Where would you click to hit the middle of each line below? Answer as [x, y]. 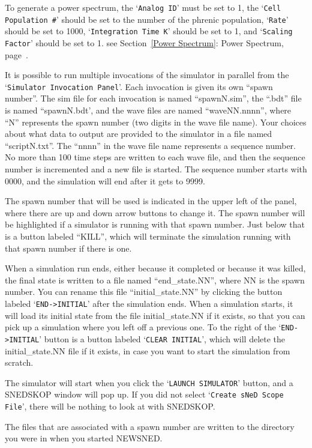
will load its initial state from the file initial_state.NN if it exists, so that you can [155, 315]
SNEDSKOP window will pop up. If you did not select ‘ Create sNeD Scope [144, 394]
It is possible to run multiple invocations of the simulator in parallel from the [147, 75]
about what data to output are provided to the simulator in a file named [139, 134]
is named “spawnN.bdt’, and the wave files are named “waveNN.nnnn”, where [148, 110]
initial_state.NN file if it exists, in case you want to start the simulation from [148, 350]
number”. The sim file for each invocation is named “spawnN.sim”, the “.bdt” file [153, 98]
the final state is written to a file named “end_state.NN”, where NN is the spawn [155, 280]
